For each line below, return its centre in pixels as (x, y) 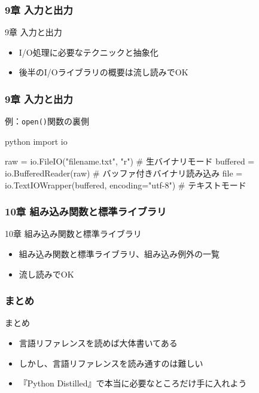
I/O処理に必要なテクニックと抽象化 (89, 52)
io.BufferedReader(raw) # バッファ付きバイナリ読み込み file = (124, 173)
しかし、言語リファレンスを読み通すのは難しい (111, 363)
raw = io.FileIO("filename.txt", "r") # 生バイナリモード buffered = (130, 161)
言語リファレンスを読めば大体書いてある (98, 343)
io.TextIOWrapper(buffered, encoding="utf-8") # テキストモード (126, 185)
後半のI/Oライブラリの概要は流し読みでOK (103, 72)
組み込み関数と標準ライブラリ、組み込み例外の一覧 (119, 254)
